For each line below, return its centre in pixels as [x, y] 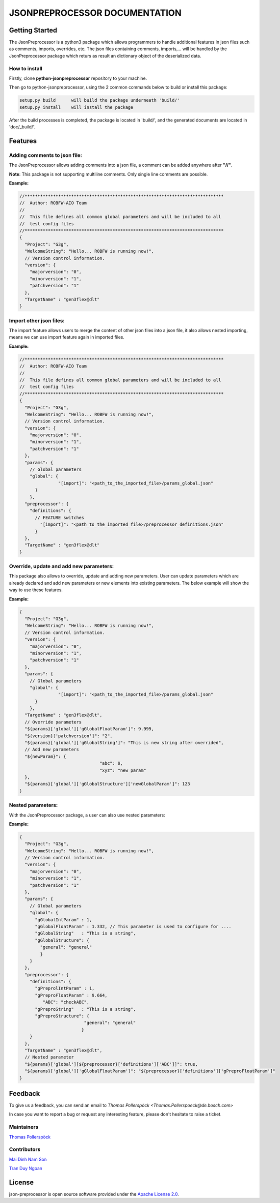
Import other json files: [37, 321]
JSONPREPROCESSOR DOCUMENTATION [95, 13]
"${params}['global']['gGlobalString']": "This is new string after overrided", [124, 743]
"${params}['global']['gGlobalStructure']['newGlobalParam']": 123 [107, 784]
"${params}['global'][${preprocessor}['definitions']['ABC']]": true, [111, 1064]
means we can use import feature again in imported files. [67, 337]
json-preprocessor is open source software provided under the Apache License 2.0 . [94, 1194]
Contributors [25, 1149]
